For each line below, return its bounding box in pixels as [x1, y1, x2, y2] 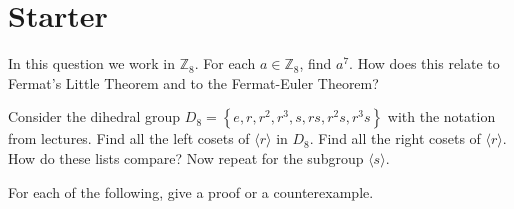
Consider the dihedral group [8, 106, 181, 127]
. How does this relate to [349, 53, 500, 74]
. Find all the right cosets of [309, 128, 481, 149]
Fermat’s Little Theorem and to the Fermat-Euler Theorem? [8, 72, 379, 93]
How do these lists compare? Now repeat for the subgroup [8, 147, 364, 168]
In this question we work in [8, 53, 176, 74]
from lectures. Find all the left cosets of [8, 128, 250, 149]
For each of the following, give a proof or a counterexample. [8, 181, 374, 202]
